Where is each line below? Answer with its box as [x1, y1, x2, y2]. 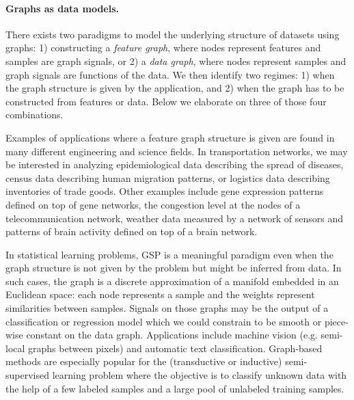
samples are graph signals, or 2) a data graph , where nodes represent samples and [5, 53, 346, 68]
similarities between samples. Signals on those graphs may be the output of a [5, 301, 329, 315]
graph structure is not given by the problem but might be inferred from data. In [5, 261, 342, 275]
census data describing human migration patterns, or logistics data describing [5, 170, 330, 185]
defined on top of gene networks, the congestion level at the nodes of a [5, 197, 301, 211]
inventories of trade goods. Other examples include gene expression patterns [5, 184, 324, 198]
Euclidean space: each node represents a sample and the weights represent [5, 287, 315, 302]
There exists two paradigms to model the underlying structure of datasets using [5, 27, 340, 41]
